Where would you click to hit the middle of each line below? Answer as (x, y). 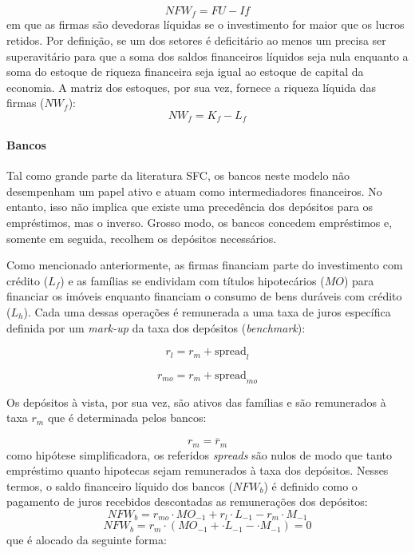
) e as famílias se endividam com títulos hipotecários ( (192, 280)
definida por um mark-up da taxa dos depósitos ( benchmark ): (156, 327)
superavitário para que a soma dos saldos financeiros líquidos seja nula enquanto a (207, 56)
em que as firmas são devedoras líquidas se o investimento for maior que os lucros (206, 24)
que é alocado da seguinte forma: (87, 540)
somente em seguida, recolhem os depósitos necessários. (142, 238)
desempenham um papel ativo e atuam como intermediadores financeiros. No (194, 191)
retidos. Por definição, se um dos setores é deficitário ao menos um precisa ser (196, 40)
